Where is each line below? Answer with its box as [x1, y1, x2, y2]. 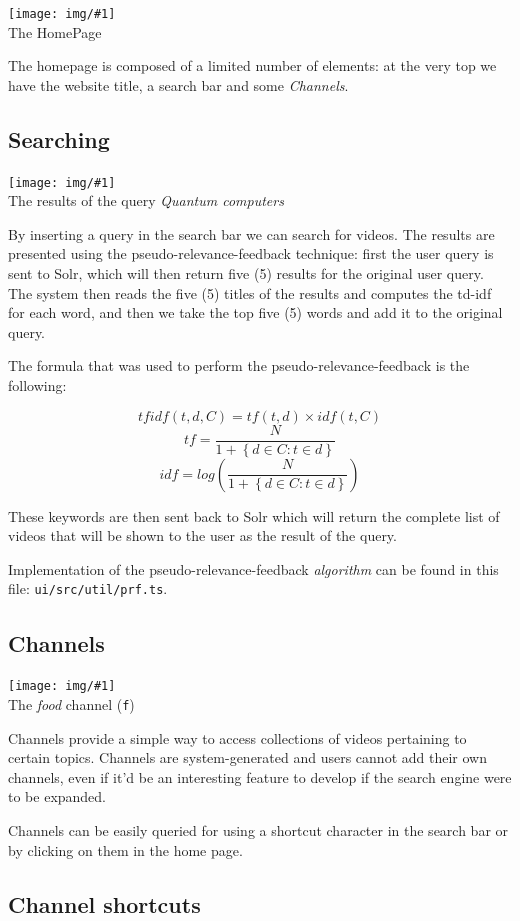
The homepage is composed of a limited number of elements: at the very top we [8, 55, 497, 76]
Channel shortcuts [8, 888, 201, 919]
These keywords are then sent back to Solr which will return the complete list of [8, 505, 500, 526]
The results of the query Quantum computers [8, 190, 284, 211]
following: [8, 375, 67, 396]
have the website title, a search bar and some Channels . [8, 74, 349, 95]
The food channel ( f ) [8, 694, 135, 714]
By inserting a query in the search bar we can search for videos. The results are [8, 223, 495, 244]
